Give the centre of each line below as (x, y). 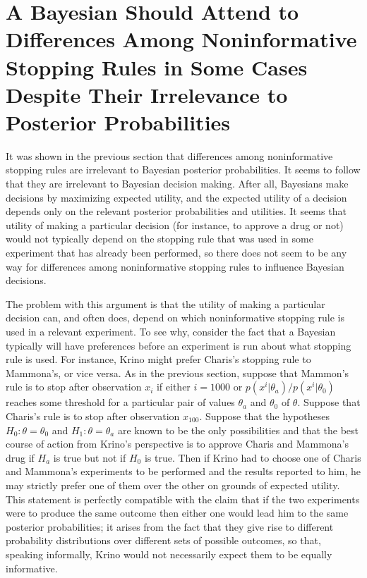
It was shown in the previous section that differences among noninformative (169, 155)
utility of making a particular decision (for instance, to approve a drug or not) (175, 225)
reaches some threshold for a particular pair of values (120, 402)
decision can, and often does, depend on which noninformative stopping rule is (175, 318)
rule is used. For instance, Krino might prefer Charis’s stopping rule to (158, 359)
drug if (20, 457)
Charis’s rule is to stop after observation (93, 416)
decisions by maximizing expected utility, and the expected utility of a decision (176, 197)
